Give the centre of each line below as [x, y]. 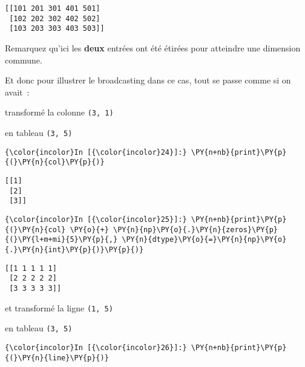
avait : [17, 92]
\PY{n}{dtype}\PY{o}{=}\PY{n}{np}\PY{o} [204, 240]
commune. [24, 60]
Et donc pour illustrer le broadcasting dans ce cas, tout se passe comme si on [148, 80]
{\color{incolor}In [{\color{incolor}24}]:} [96, 152]
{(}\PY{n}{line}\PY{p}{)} [57, 358]
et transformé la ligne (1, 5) [59, 307]
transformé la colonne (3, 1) [59, 112]
